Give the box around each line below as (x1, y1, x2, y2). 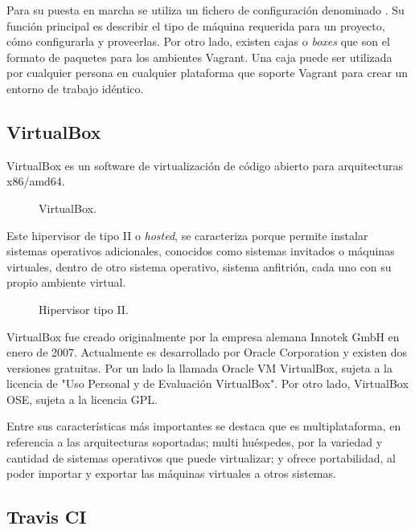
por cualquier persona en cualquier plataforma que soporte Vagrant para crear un (6, 64, 409, 81)
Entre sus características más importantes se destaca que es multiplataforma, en (6, 418, 401, 434)
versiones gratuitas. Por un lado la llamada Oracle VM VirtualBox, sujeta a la (6, 359, 393, 376)
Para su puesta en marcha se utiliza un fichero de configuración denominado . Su (6, 2, 405, 18)
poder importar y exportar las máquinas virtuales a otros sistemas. (6, 465, 336, 482)
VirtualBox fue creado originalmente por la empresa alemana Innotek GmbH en (6, 328, 400, 344)
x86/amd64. (6, 173, 65, 190)
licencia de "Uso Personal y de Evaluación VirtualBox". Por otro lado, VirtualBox (6, 375, 409, 392)
